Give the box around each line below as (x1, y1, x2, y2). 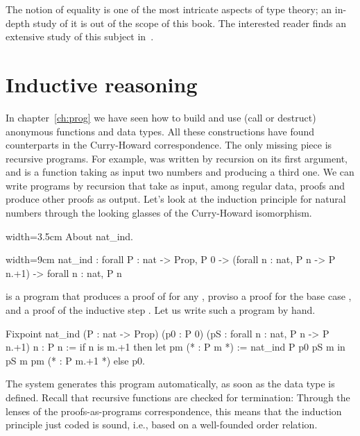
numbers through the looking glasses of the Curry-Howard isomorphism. (6, 206, 312, 220)
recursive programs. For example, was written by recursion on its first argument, (6, 151, 348, 165)
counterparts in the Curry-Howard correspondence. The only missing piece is (6, 137, 332, 152)
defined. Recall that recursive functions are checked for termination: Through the (6, 390, 350, 404)
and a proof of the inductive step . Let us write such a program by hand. (6, 303, 316, 317)
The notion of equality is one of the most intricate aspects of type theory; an (6, 2, 332, 16)
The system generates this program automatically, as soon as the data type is (6, 376, 335, 391)
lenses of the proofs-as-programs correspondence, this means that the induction (6, 403, 342, 418)
